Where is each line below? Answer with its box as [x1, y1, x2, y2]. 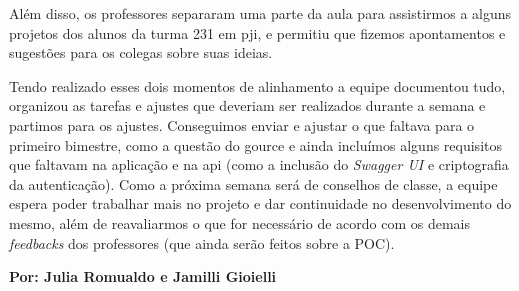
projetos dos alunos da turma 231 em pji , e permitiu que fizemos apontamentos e [9, 22, 506, 43]
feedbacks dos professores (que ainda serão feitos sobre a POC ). [9, 232, 395, 253]
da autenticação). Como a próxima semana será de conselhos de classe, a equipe [9, 173, 498, 194]
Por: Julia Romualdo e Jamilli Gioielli [9, 266, 277, 287]
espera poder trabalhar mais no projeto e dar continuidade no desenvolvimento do [9, 193, 512, 214]
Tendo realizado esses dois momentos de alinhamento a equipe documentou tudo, [9, 75, 506, 96]
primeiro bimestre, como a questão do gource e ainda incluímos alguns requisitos [9, 134, 502, 155]
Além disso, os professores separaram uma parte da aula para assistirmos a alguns [9, 3, 512, 23]
